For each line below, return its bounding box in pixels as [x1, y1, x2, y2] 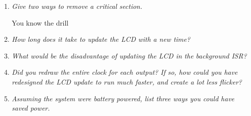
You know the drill [11, 17, 69, 28]
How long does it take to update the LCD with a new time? [11, 34, 191, 44]
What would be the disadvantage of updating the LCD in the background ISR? [11, 50, 247, 60]
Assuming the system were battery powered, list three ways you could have [11, 93, 235, 103]
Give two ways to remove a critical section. [11, 1, 143, 11]
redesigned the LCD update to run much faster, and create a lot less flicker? [11, 76, 242, 87]
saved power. [11, 103, 50, 113]
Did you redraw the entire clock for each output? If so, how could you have [11, 67, 238, 77]
